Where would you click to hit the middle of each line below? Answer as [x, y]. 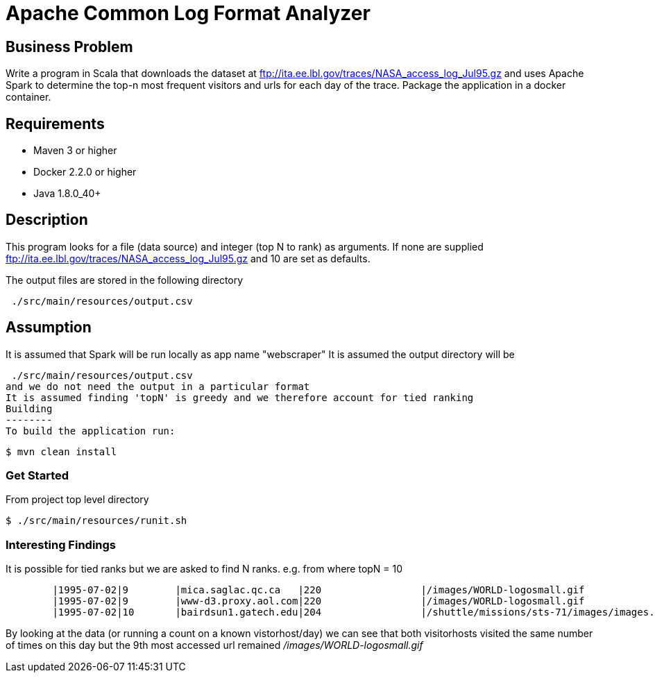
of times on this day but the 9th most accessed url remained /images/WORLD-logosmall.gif [214, 645]
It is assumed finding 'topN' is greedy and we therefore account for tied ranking [240, 397]
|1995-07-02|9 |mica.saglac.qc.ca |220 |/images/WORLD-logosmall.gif [318, 590]
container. [28, 97]
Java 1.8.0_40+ [67, 194]
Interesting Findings [61, 544]
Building [29, 408]
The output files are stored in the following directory [125, 280]
